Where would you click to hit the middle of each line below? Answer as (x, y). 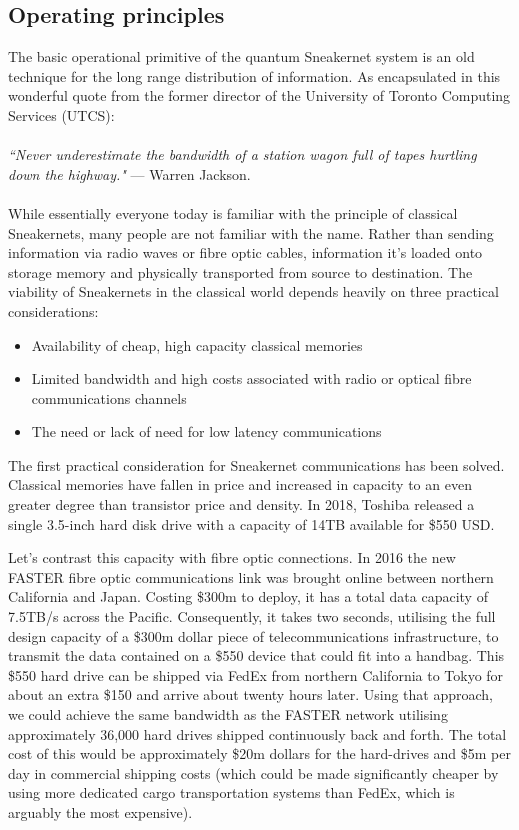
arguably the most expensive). (100, 811)
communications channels (109, 397)
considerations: (53, 310)
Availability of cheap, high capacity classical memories (197, 344)
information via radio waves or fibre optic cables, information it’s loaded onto (245, 252)
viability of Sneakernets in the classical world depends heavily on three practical (253, 291)
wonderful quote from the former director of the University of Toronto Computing (259, 95)
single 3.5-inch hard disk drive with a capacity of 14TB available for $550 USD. (251, 523)
